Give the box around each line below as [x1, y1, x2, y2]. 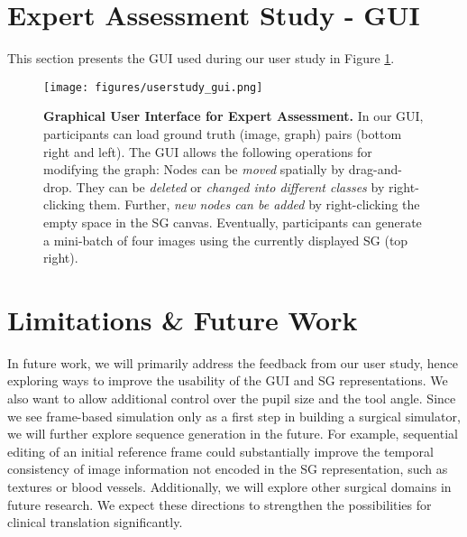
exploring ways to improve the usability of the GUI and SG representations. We [7, 371, 448, 390]
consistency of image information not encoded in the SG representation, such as [7, 459, 448, 478]
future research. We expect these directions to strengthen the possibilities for [7, 495, 432, 514]
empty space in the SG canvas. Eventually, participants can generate [43, 212, 422, 231]
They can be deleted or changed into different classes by [76, 177, 385, 196]
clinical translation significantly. [7, 513, 183, 532]
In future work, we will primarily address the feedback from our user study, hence [7, 353, 458, 372]
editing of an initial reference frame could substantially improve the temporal [7, 441, 434, 460]
